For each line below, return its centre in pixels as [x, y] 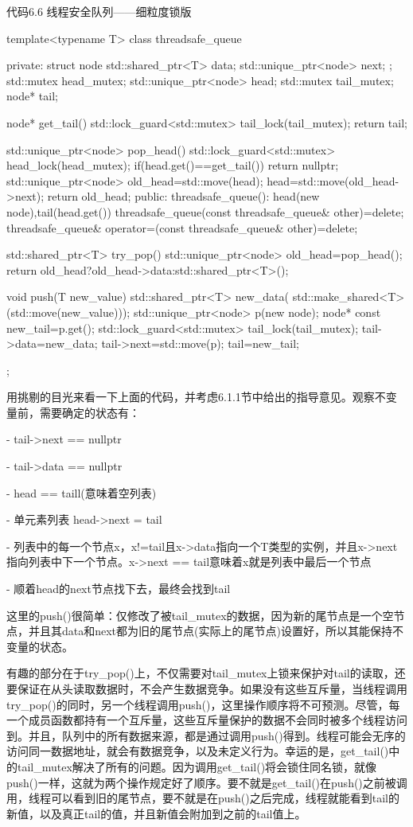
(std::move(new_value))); [68, 312]
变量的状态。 [40, 646]
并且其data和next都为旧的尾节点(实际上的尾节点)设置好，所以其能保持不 [216, 631]
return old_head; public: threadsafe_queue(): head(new [183, 196]
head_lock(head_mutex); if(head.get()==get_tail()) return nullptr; [173, 165]
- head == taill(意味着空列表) [82, 492]
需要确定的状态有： [90, 412]
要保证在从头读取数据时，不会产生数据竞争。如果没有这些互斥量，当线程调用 [207, 689]
